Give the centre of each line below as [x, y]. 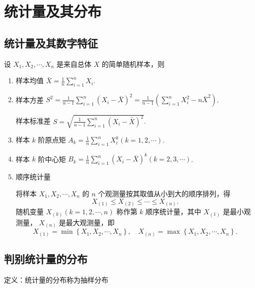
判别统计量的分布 [46, 258]
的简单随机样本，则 [133, 64]
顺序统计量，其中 [173, 212]
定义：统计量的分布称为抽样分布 [56, 279]
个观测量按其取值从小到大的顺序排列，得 [164, 193]
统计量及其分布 [53, 11]
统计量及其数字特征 [51, 43]
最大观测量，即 [90, 222]
